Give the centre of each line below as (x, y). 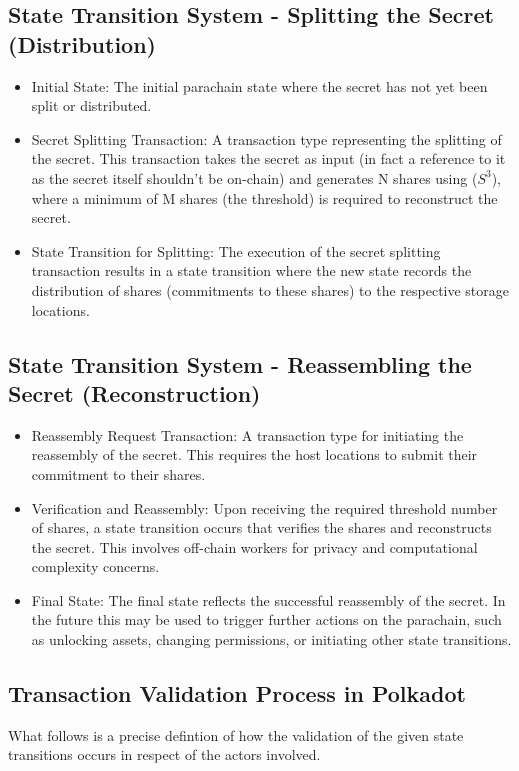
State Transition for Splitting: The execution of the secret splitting (236, 250)
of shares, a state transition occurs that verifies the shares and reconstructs (261, 527)
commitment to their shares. (118, 473)
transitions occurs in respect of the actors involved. (164, 754)
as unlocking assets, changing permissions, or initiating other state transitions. (271, 639)
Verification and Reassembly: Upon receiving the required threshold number (264, 507)
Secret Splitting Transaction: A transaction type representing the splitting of (266, 138)
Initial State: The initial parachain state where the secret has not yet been (259, 85)
